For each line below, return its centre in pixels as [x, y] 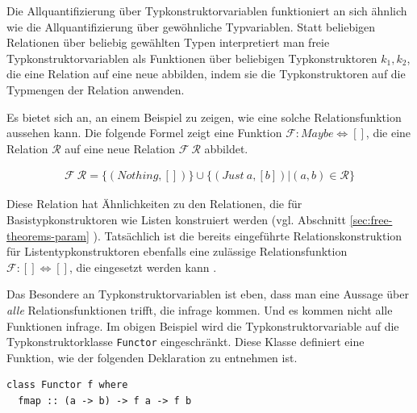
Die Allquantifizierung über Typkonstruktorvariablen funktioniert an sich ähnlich [207, 10]
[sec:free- [371, 219]
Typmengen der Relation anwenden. [96, 89]
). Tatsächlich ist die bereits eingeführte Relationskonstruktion [248, 235]
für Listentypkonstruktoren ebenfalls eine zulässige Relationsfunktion [177, 251]
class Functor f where [67, 385]
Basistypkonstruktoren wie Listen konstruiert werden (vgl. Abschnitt [177, 219]
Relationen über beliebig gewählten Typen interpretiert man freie [168, 42]
